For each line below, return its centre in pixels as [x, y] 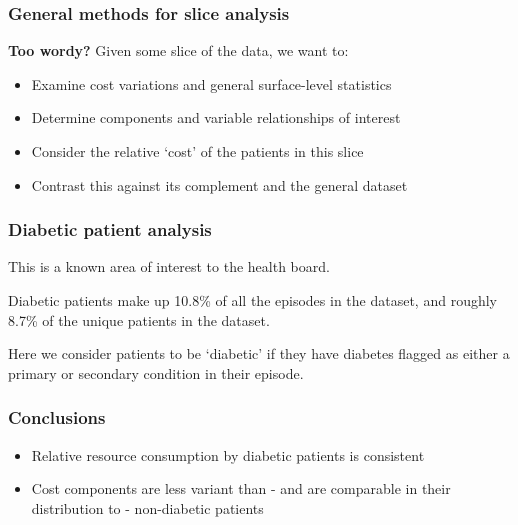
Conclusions [57, 417]
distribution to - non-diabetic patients [147, 507]
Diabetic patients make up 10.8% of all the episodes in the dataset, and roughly [252, 300]
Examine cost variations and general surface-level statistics [211, 83]
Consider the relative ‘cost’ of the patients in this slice [197, 151]
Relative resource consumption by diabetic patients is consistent [228, 454]
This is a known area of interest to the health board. [169, 266]
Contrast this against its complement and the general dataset [219, 184]
